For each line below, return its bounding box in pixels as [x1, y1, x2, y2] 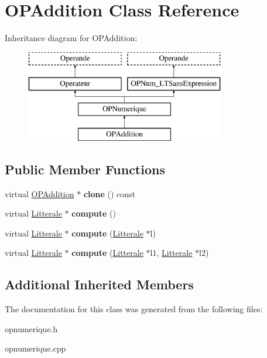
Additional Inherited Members [5, 275, 194, 293]
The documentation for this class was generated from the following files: [5, 303, 263, 315]
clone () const [83, 187, 136, 200]
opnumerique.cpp [5, 342, 66, 354]
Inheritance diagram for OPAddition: [5, 32, 138, 44]
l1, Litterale [150, 246, 193, 259]
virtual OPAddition [5, 187, 74, 200]
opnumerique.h [5, 322, 58, 335]
